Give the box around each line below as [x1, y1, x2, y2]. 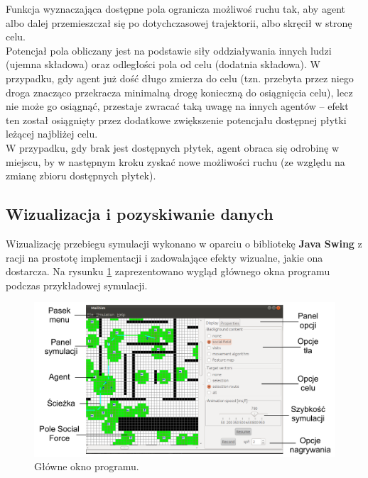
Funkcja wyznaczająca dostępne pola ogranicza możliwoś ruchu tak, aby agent [6, 1, 345, 16]
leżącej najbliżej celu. [6, 126, 98, 141]
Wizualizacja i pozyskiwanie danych [6, 203, 274, 225]
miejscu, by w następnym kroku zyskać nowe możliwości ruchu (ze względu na [6, 154, 345, 169]
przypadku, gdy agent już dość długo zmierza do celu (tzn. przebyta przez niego [6, 70, 354, 85]
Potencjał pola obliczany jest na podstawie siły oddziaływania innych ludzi [6, 43, 332, 57]
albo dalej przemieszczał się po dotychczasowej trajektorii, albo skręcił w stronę [6, 15, 352, 30]
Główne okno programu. [34, 459, 139, 474]
